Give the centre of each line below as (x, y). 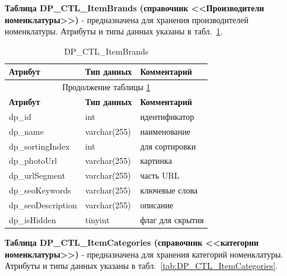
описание (157, 204)
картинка (156, 161)
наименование (165, 131)
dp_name (26, 131)
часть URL (160, 175)
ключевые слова (169, 190)
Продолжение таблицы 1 (106, 87)
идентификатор (167, 116)
